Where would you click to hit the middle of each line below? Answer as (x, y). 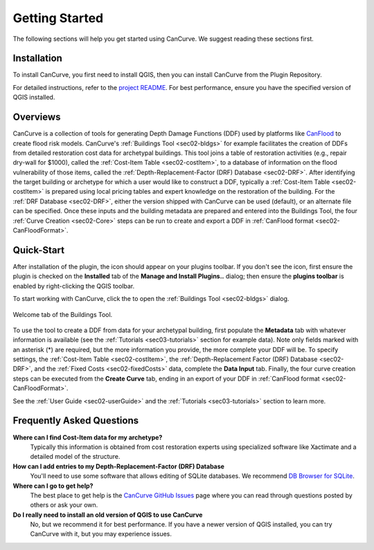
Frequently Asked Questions (76, 421)
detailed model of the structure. (75, 457)
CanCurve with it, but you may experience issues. (101, 534)
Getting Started (58, 18)
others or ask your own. (64, 505)
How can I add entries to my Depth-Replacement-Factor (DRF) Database (119, 466)
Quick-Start (39, 250)
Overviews (37, 117)
